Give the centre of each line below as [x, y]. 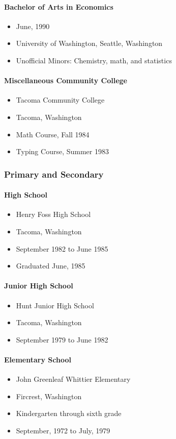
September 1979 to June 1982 [62, 339]
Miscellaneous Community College [66, 80]
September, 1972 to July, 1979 [63, 430]
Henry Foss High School [53, 214]
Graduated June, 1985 [51, 266]
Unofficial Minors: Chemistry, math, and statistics [94, 60]
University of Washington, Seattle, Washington [89, 43]
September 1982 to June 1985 [62, 248]
